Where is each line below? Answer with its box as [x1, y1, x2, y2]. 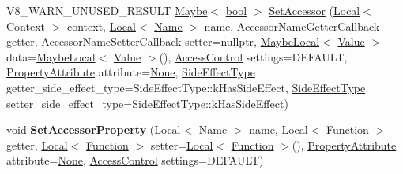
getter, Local [6, 136, 68, 153]
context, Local [66, 17, 136, 34]
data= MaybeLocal [6, 48, 96, 65]
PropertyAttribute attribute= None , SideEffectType [6, 64, 255, 80]
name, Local [249, 121, 308, 138]
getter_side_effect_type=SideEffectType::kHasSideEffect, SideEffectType [6, 79, 366, 95]
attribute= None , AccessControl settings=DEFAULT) [6, 152, 264, 168]
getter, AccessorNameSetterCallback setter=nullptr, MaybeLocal [6, 33, 320, 50]
